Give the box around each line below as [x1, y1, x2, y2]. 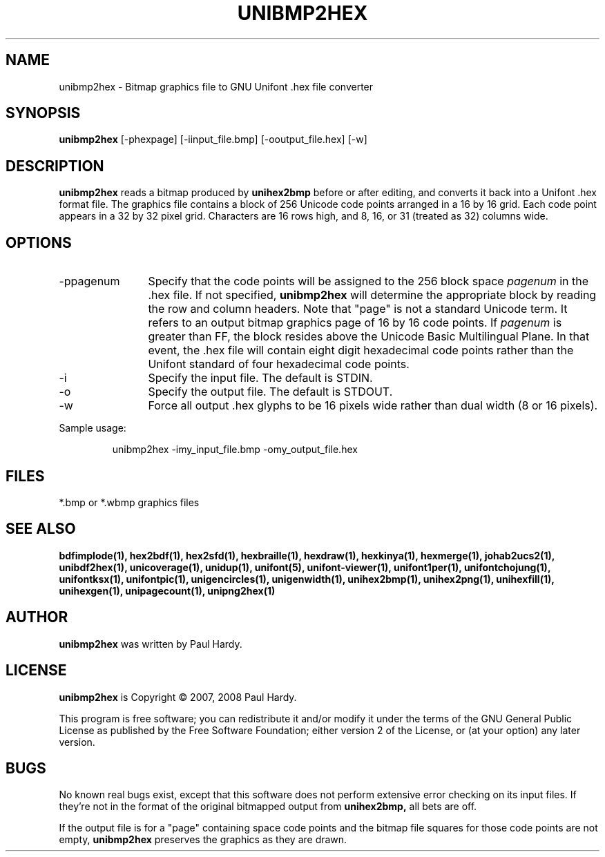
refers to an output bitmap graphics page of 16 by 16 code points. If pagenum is [148, 316, 562, 330]
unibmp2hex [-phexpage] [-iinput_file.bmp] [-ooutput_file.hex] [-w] [59, 133, 367, 146]
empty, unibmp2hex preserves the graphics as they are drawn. [59, 834, 347, 846]
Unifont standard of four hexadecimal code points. [148, 357, 410, 372]
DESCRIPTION [6, 157, 104, 175]
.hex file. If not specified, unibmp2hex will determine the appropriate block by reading [148, 288, 597, 302]
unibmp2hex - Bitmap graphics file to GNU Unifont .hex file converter [59, 80, 374, 93]
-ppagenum [59, 274, 120, 289]
